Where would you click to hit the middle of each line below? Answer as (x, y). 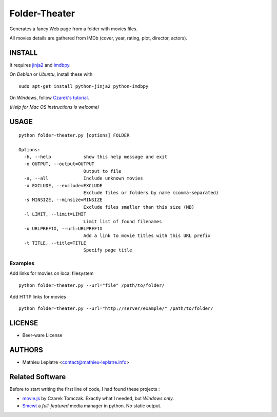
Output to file (102, 171)
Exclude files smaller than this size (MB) (139, 207)
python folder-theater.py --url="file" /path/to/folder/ (92, 285)
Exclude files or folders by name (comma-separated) (151, 193)
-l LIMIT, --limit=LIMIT (55, 214)
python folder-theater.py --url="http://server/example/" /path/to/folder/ (116, 309)
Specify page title (108, 250)
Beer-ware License (42, 335)
